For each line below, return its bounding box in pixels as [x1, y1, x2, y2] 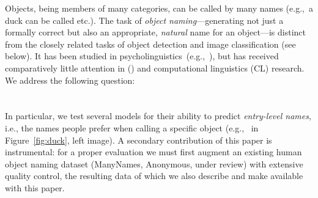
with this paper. [5, 181, 65, 194]
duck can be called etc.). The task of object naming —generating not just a [5, 13, 284, 26]
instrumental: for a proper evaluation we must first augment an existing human [5, 145, 302, 158]
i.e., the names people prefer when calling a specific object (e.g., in [5, 121, 259, 134]
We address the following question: [5, 73, 135, 86]
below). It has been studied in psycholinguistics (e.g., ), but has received [5, 50, 279, 62]
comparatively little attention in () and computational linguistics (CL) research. [5, 61, 305, 74]
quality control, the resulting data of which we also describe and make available [5, 169, 303, 182]
